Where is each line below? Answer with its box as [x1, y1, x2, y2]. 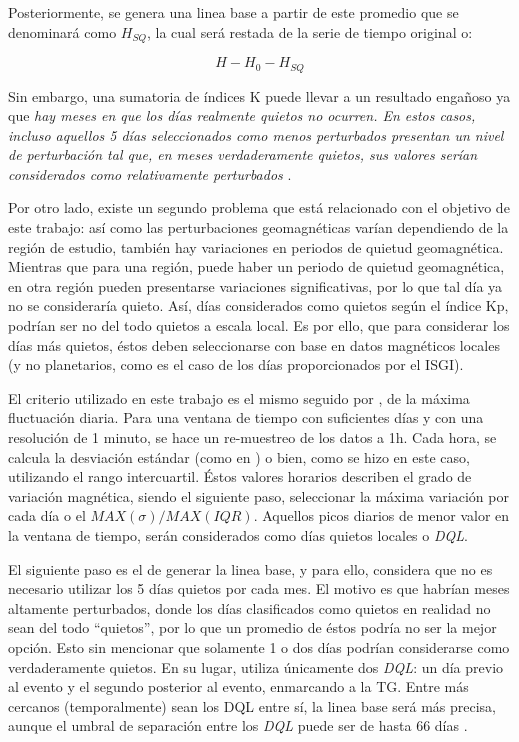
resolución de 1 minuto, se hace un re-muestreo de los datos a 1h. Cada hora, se [8, 427, 497, 447]
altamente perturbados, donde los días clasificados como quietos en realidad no [8, 597, 491, 618]
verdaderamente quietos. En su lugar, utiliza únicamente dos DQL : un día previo [8, 656, 504, 677]
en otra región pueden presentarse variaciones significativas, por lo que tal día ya [8, 275, 503, 296]
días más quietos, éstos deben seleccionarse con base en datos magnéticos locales [8, 334, 500, 355]
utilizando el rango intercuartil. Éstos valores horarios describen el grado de [8, 466, 472, 487]
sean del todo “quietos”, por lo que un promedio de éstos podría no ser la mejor [8, 617, 497, 638]
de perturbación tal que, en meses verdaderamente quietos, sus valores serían [8, 144, 478, 165]
